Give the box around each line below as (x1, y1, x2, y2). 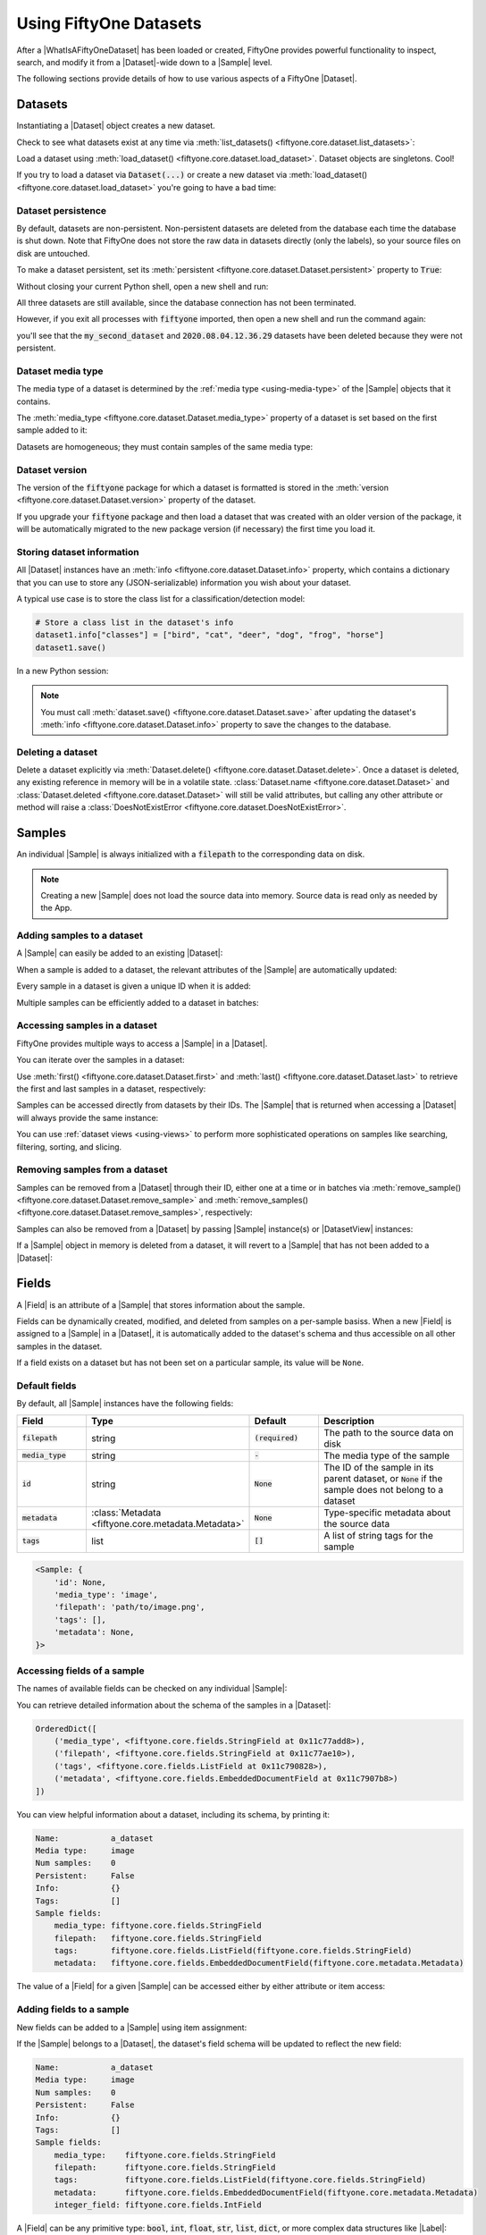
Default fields (16, 1379, 77, 1392)
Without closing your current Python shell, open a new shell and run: (16, 281, 269, 291)
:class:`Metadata (90, 1506, 162, 1519)
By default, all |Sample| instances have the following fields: (16, 1398, 234, 1409)
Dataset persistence (16, 204, 107, 216)
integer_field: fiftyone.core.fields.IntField (54, 2200, 263, 2210)
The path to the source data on (323, 1426, 455, 1438)
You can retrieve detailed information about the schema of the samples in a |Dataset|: (16, 1699, 331, 1710)
